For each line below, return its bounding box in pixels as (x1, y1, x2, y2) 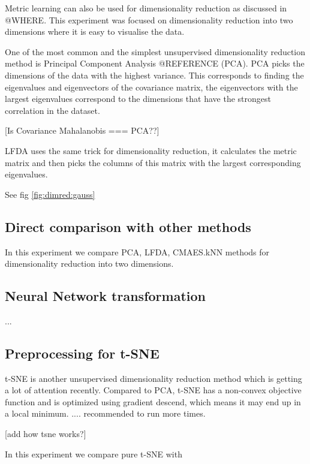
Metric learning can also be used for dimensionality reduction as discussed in (5, 2, 287, 14)
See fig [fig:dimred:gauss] (5, 188, 95, 200)
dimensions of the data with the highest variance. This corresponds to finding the (5, 68, 304, 81)
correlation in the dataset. (5, 104, 100, 116)
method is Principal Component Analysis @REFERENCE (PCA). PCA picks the (5, 57, 305, 70)
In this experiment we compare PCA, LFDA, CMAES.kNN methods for (5, 245, 270, 258)
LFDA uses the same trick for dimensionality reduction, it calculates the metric (5, 144, 297, 156)
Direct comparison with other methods (5, 217, 251, 236)
